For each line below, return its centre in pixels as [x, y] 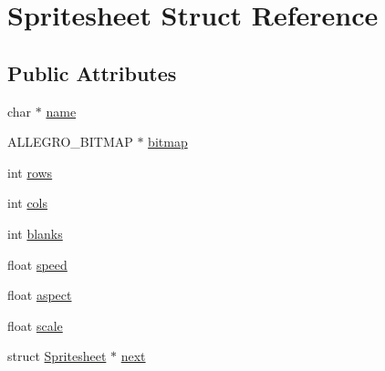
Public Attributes [92, 72]
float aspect [40, 295]
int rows [30, 172]
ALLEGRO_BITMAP [70, 142]
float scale [35, 325]
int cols [28, 203]
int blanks [35, 233]
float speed [37, 264]
